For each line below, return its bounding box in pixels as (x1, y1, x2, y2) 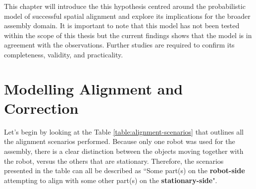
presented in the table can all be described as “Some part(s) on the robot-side (4, 165, 245, 176)
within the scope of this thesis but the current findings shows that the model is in (4, 30, 252, 40)
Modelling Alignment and (4, 78, 183, 98)
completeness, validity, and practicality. (4, 49, 123, 59)
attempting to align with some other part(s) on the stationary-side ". (4, 175, 217, 185)
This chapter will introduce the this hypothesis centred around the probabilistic (4, 1, 246, 11)
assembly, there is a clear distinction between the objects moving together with (4, 146, 244, 156)
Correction (4, 97, 79, 118)
